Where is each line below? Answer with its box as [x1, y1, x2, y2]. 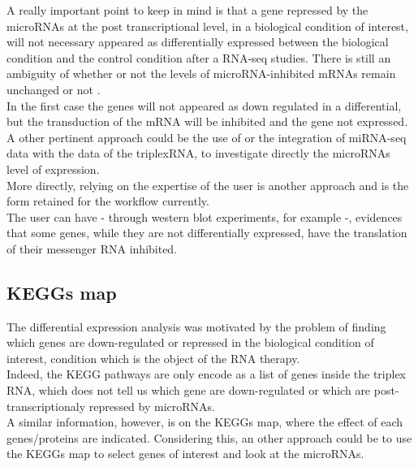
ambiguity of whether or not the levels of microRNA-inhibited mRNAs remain [6, 65, 396, 82]
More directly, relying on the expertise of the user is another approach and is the [6, 176, 409, 193]
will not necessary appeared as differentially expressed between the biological [6, 33, 389, 50]
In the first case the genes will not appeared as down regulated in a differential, [6, 97, 402, 114]
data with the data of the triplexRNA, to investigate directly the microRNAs [6, 145, 390, 162]
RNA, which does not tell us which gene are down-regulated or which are [6, 382, 371, 399]
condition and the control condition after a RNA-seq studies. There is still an [6, 49, 391, 66]
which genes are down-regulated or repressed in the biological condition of [6, 334, 374, 351]
